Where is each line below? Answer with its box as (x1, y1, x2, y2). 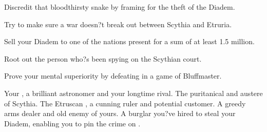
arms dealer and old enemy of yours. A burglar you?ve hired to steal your (4, 108, 236, 119)
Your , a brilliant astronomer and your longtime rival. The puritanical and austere (4, 87, 263, 98)
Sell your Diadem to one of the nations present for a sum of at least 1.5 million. (4, 36, 255, 47)
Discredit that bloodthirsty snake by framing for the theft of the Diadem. (4, 2, 235, 12)
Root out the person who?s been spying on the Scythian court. (4, 53, 202, 64)
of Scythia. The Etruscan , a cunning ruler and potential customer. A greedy (4, 98, 246, 108)
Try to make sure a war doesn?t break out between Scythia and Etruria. (4, 18, 232, 29)
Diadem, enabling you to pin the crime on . (4, 118, 141, 128)
